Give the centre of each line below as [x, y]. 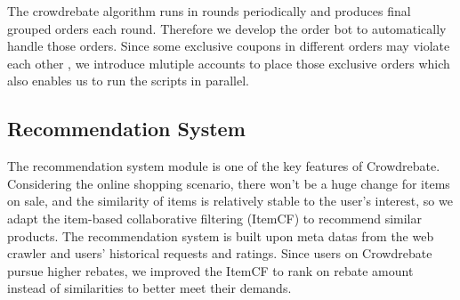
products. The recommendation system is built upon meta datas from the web [221, 235]
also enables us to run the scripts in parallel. [128, 81]
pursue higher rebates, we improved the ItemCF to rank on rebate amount [210, 270]
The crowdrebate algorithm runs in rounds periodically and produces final [209, 11]
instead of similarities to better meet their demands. [149, 288]
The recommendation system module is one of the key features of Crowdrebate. [224, 166]
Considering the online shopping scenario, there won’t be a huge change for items [229, 183]
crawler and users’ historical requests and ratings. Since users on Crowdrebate [220, 253]
